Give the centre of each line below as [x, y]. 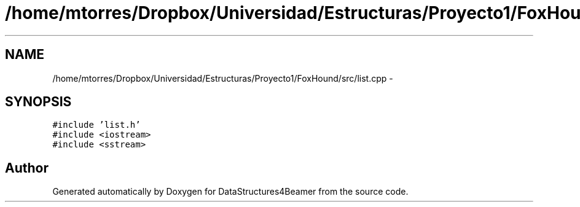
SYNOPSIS [38, 102]
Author [27, 168]
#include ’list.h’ [96, 125]
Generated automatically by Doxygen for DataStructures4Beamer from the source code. [230, 192]
